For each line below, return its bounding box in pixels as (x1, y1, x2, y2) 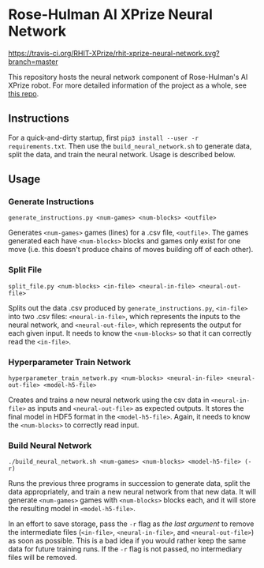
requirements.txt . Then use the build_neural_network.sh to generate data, (8, 141, 252, 151)
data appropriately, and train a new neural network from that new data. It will (8, 487, 256, 497)
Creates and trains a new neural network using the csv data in (8, 395, 210, 404)
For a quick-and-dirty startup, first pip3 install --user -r (8, 133, 199, 142)
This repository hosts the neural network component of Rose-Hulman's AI (8, 72, 248, 81)
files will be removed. (8, 553, 77, 562)
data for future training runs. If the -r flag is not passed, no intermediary (8, 544, 243, 554)
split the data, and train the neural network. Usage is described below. (8, 149, 236, 159)
